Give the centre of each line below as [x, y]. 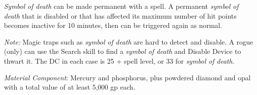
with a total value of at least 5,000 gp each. [70, 87]
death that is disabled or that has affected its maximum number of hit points [120, 15]
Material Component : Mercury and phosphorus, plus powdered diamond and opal [127, 77]
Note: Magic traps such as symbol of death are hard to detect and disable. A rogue [128, 41]
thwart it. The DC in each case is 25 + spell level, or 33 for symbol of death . [119, 60]
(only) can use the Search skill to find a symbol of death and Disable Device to [123, 51]
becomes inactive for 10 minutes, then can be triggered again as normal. [113, 25]
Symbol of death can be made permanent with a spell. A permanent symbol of [121, 6]
